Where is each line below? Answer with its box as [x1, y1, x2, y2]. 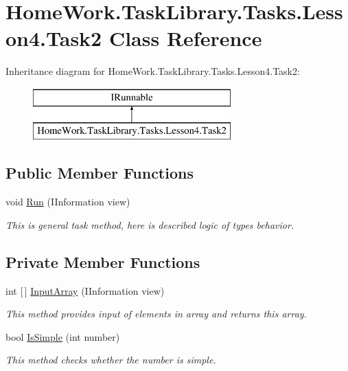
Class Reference [108, 24, 262, 52]
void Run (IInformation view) [5, 194, 130, 209]
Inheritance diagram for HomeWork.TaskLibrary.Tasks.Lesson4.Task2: [5, 64, 300, 78]
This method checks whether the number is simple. [5, 352, 216, 367]
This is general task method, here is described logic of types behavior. [5, 217, 294, 232]
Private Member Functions [5, 251, 200, 272]
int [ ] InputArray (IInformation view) [5, 283, 165, 297]
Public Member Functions [5, 162, 194, 183]
